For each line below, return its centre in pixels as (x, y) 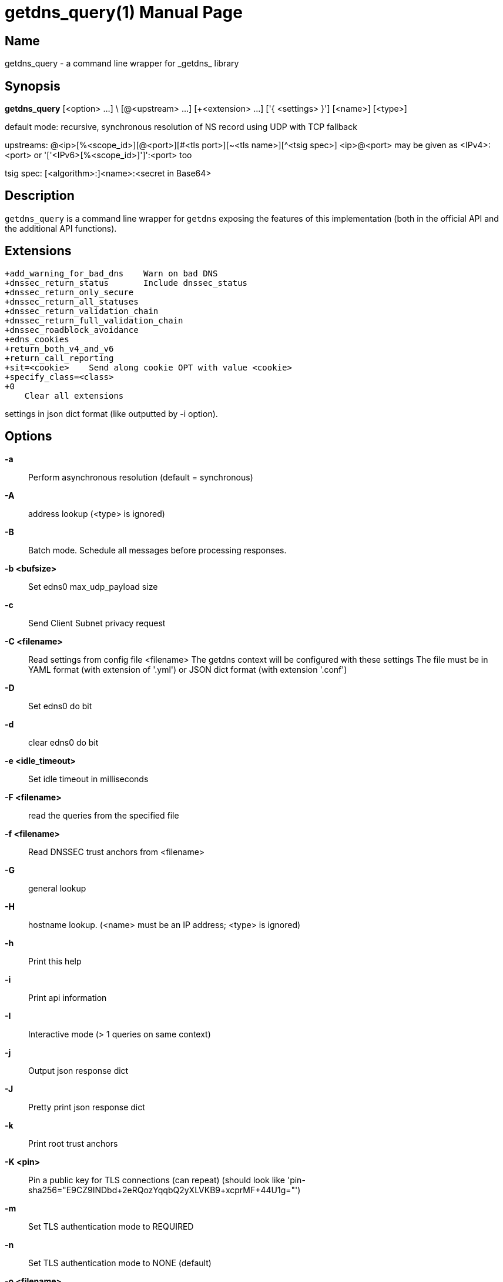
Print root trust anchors (73, 1143)
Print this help (55, 961)
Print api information (68, 997)
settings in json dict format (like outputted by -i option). (111, 413)
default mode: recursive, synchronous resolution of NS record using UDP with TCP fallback (181, 127)
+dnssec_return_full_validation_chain (94, 320)
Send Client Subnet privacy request (97, 623)
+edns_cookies (37, 339)
